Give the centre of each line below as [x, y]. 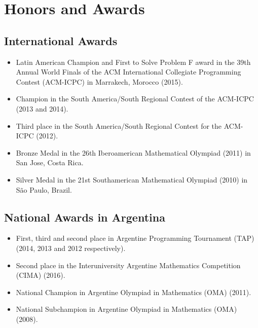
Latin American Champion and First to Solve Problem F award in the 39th [133, 62]
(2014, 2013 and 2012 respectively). [71, 248]
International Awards [61, 40]
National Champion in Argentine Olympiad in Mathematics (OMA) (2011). [134, 292]
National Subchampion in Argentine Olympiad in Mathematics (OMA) [126, 309]
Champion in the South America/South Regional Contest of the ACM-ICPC [135, 99]
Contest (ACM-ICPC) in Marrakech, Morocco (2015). [99, 81]
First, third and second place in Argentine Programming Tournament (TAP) [135, 238]
